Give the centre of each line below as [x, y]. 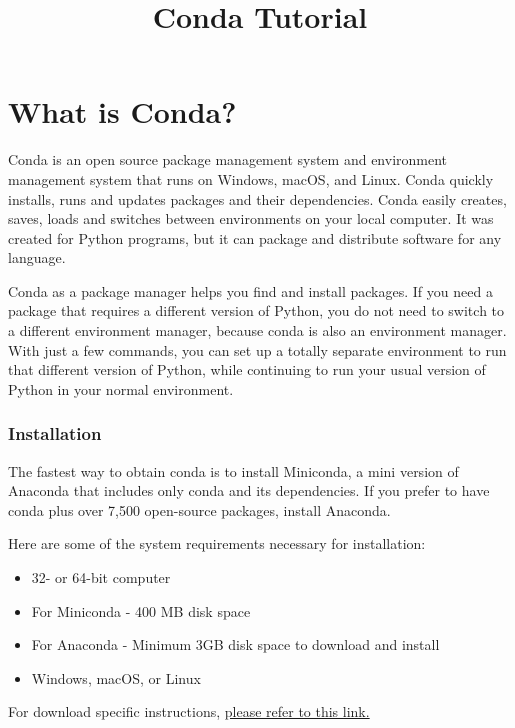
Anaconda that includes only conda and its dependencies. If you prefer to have [249, 490]
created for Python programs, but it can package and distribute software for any [255, 237]
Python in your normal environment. [121, 388]
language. [37, 257]
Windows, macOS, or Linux [116, 677]
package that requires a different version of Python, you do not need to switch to [256, 310]
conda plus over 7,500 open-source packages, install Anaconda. [199, 509]
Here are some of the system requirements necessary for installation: [217, 543]
